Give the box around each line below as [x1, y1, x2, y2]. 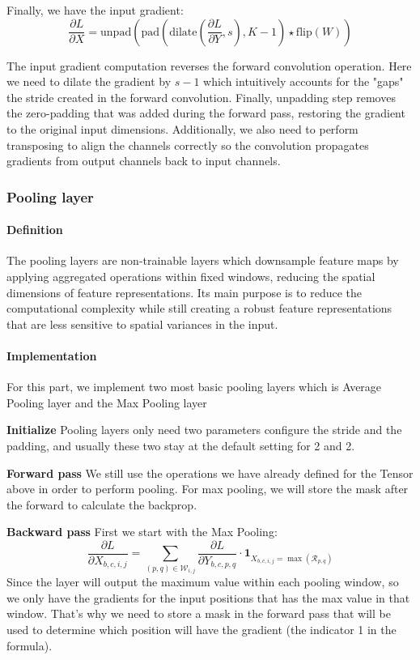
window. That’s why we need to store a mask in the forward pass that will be [6, 605, 391, 622]
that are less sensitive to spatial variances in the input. [6, 315, 278, 332]
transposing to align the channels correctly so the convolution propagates [6, 136, 369, 153]
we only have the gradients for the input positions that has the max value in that [6, 589, 410, 606]
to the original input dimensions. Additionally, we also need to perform [6, 120, 358, 137]
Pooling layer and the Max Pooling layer [6, 394, 207, 411]
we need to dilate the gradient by [6, 73, 172, 90]
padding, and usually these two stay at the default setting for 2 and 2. [6, 436, 355, 453]
